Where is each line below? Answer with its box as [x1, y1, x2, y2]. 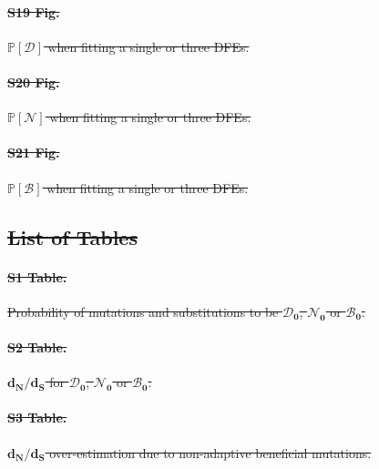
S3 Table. [7, 408, 67, 427]
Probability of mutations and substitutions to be [7, 301, 279, 321]
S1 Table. [7, 267, 67, 286]
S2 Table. [7, 337, 67, 356]
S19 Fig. [7, 2, 60, 21]
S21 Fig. [7, 143, 60, 162]
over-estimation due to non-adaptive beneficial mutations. [49, 443, 372, 462]
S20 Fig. [7, 72, 60, 91]
